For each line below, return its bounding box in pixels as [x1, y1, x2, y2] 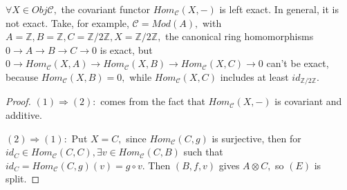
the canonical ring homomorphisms [165, 29, 314, 44]
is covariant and [274, 94, 342, 108]
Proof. [6, 94, 31, 108]
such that [183, 144, 223, 159]
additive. [6, 108, 42, 122]
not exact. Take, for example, [6, 15, 129, 30]
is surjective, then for [212, 131, 301, 145]
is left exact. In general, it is [219, 2, 339, 16]
